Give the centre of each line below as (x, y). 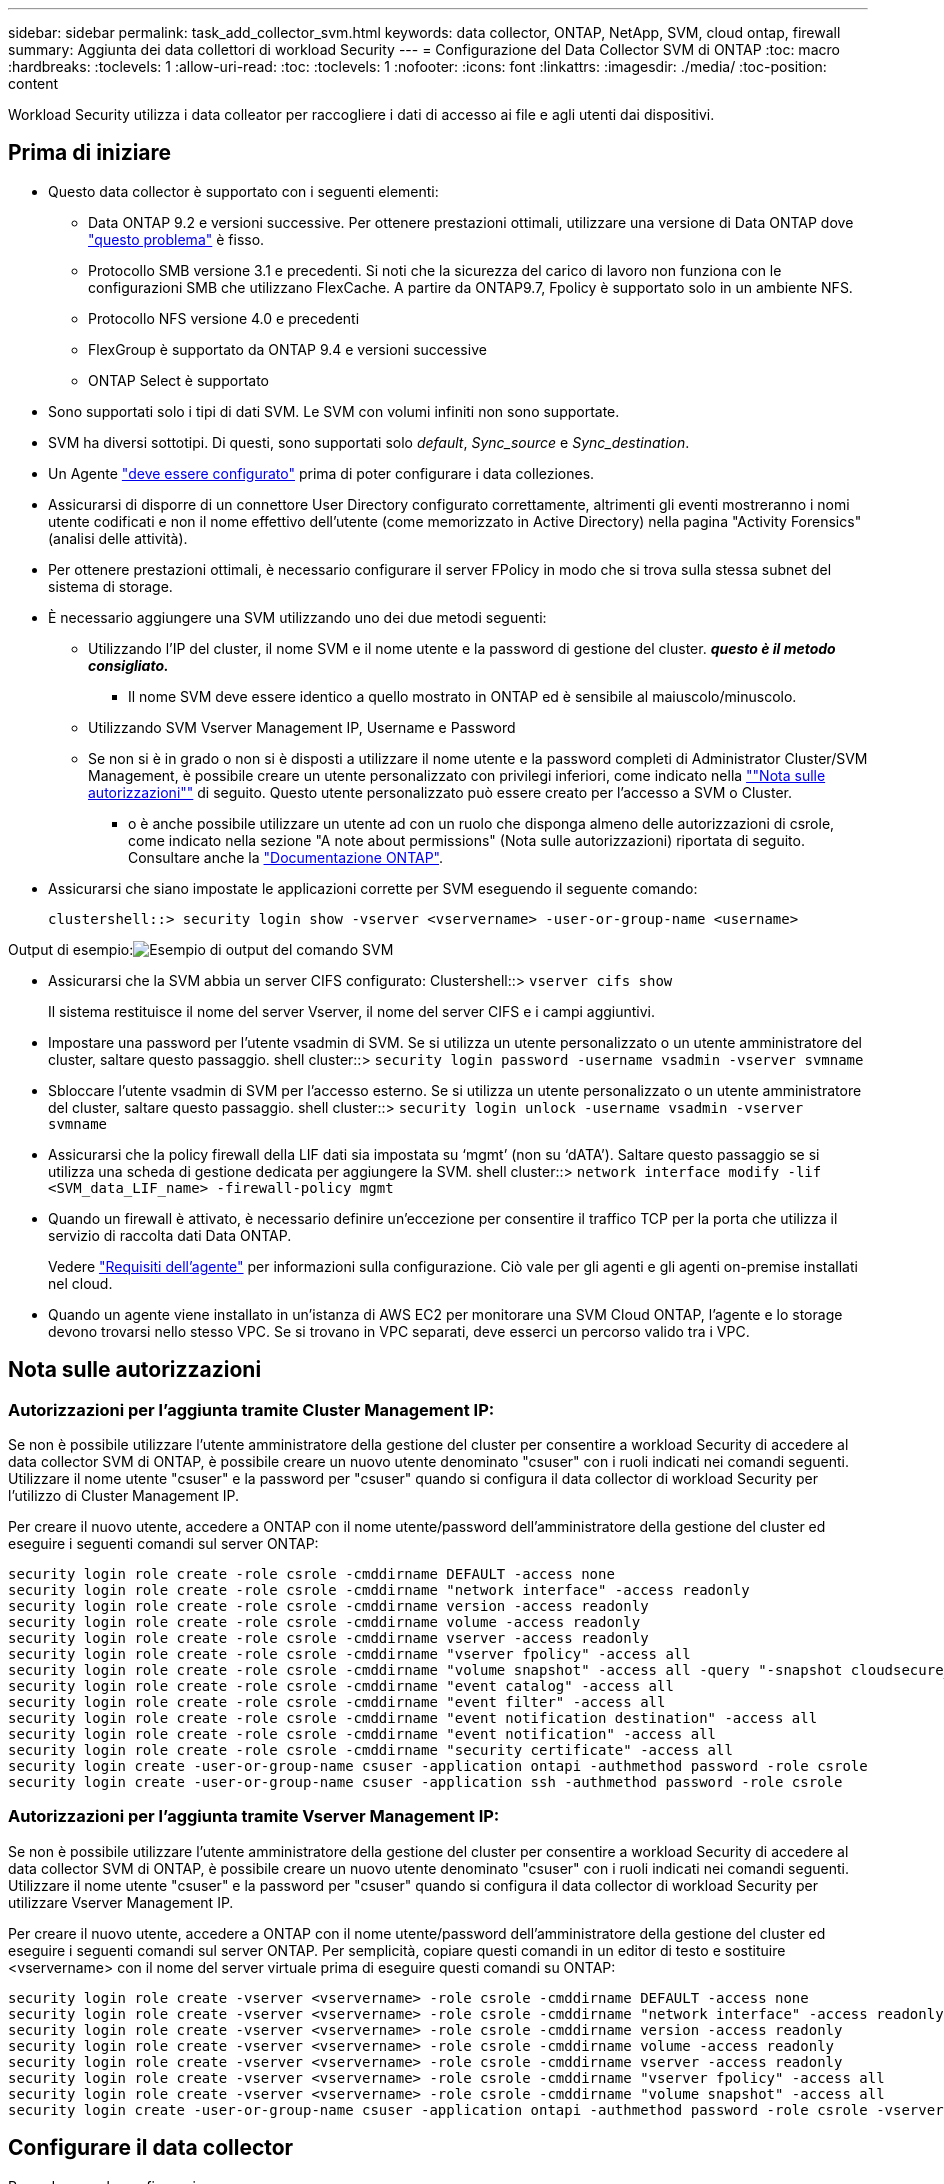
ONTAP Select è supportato (178, 380)
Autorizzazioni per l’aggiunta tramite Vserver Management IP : (254, 1816)
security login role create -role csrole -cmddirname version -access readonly (328, 1606)
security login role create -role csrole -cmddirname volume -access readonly (324, 1622)
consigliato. (128, 665)
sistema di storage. (110, 586)
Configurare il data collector (151, 2148)
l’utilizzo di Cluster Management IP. (123, 1496)
